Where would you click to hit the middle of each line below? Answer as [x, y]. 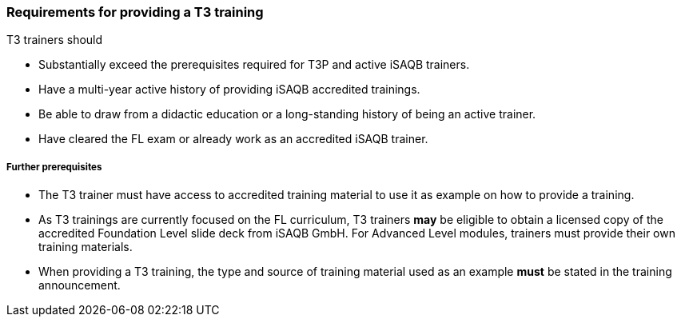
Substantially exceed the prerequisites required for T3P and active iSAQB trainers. [254, 65]
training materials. [86, 247]
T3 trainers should [55, 40]
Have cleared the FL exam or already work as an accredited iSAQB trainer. [233, 139]
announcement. [80, 285]
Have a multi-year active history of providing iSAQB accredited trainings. [229, 90]
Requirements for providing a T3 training [135, 12]
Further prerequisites [54, 167]
